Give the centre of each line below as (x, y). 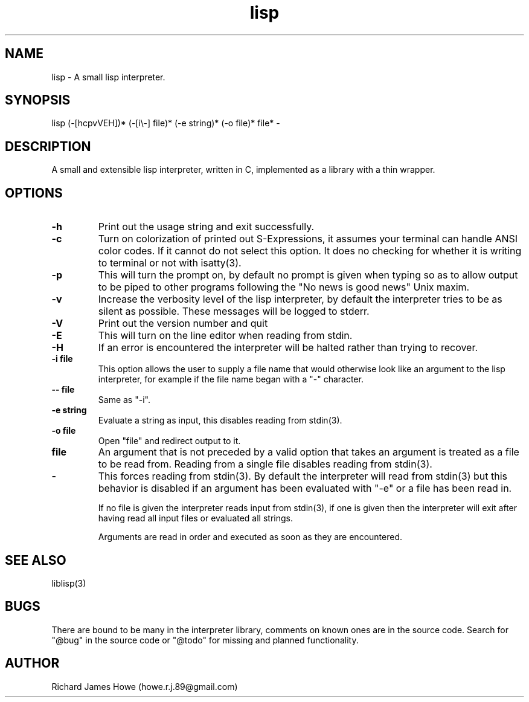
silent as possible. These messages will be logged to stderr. (234, 311)
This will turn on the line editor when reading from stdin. (225, 336)
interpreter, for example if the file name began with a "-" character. (231, 379)
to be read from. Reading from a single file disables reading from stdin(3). (265, 464)
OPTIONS (34, 193)
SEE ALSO (36, 560)
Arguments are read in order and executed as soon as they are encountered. (250, 537)
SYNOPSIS (38, 100)
